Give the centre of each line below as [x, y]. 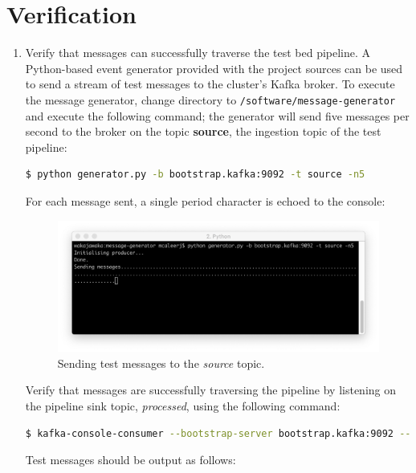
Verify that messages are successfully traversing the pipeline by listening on [210, 390]
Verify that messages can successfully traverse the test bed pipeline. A [198, 53]
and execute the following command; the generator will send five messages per [217, 115]
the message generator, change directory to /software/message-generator [210, 99]
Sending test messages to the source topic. [161, 363]
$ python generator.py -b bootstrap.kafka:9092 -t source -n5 [195, 175]
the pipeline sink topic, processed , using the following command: [183, 406]
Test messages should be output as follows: [131, 460]
